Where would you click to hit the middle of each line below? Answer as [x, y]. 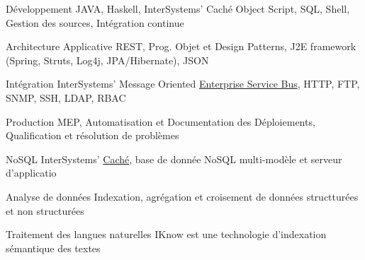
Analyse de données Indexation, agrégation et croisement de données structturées [182, 196]
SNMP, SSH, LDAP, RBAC [66, 97]
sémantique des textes [53, 248]
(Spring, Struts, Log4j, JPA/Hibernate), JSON [107, 60]
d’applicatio [31, 173]
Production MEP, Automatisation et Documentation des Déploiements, [161, 121]
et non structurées [45, 210]
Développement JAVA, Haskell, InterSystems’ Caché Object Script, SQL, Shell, [178, 8]
